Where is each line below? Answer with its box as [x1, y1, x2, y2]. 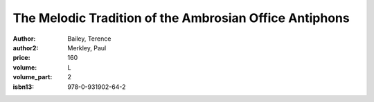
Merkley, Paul [67, 43, 107, 52]
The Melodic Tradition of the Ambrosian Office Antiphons [12, 10, 350, 25]
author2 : [12, 43, 39, 52]
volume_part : [12, 73, 53, 81]
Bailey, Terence [67, 34, 112, 43]
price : [12, 54, 30, 62]
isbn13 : [12, 83, 35, 91]
